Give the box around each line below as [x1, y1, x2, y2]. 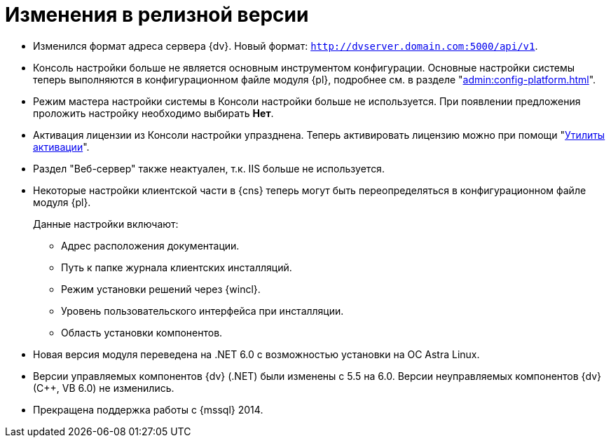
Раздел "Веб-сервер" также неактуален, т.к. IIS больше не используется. [33, 162, 385, 175]
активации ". [33, 140, 90, 153]
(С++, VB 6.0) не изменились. [33, 381, 174, 394]
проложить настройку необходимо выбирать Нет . [33, 107, 274, 119]
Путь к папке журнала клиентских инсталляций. [61, 261, 292, 273]
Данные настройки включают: [33, 217, 179, 230]
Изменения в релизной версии [5, 3, 309, 27]
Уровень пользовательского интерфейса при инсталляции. [61, 304, 344, 317]
